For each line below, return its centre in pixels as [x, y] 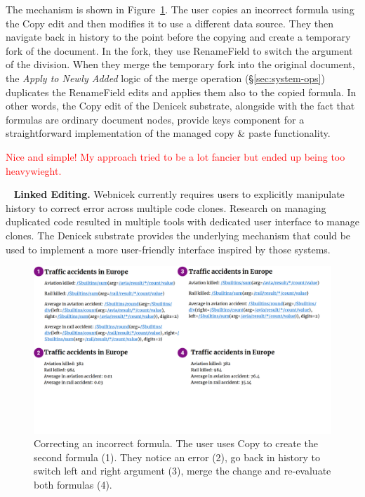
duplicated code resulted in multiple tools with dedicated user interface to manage [182, 221]
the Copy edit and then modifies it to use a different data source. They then [170, 23]
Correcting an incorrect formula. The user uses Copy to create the [176, 443]
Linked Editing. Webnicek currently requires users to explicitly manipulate [179, 194]
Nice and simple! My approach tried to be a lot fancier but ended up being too [175, 156]
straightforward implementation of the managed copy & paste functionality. [168, 133]
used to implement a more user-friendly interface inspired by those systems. [168, 249]
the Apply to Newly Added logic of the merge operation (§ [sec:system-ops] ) [165, 78]
